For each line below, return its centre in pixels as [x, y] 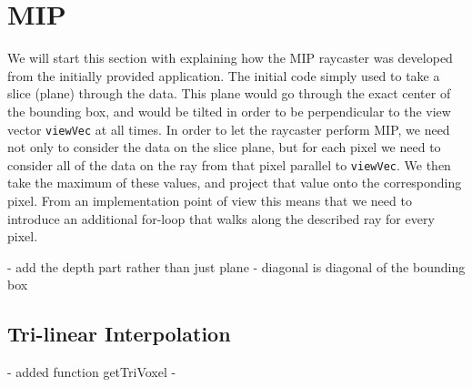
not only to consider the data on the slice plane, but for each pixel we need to [224, 147]
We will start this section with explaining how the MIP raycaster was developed [230, 58]
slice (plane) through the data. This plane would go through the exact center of [229, 93]
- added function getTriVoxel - [92, 372]
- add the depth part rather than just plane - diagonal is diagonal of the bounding [236, 266]
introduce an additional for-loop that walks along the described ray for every [221, 218]
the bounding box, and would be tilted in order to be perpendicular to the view [229, 111]
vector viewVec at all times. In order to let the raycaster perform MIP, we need [229, 129]
